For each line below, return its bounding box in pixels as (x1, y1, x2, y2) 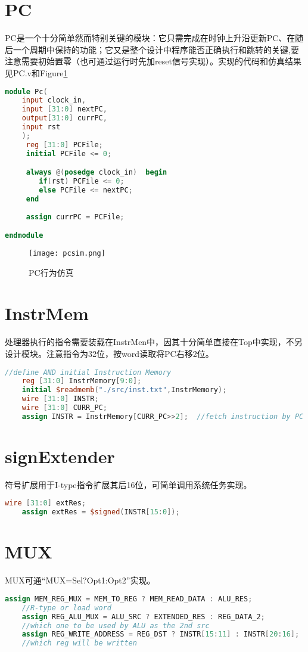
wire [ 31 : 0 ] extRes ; (5, 499, 86, 508)
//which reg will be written (21, 639, 137, 648)
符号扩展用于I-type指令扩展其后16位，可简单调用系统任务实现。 (5, 478, 252, 490)
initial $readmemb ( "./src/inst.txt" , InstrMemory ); (21, 386, 227, 395)
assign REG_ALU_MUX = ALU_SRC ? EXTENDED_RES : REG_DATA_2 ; (21, 612, 265, 621)
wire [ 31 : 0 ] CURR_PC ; (21, 403, 107, 412)
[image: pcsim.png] (29, 249, 105, 257)
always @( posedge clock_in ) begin (26, 168, 167, 177)
